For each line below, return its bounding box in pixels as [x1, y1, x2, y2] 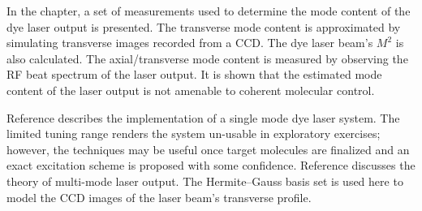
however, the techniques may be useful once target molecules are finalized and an [6, 140, 410, 157]
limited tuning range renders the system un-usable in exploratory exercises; [6, 125, 381, 142]
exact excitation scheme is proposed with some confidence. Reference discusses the [6, 157, 416, 174]
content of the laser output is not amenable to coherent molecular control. [6, 81, 375, 98]
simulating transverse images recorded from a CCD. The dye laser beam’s [6, 34, 373, 51]
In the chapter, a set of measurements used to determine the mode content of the [6, 2, 411, 19]
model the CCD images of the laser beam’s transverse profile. [6, 188, 312, 205]
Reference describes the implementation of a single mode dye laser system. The [6, 109, 400, 126]
